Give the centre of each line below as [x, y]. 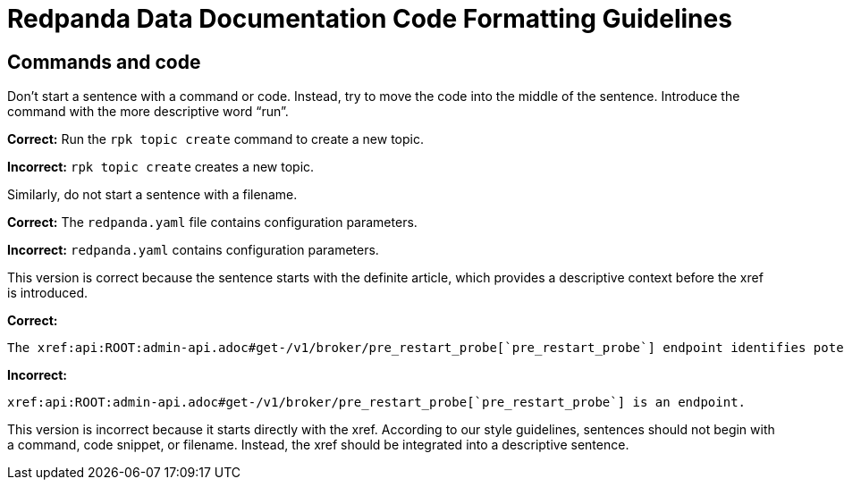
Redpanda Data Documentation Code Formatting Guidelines [370, 19]
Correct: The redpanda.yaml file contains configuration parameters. [212, 223]
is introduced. [48, 293]
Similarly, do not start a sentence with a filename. [152, 195]
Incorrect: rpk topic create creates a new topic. [161, 167]
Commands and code [104, 62]
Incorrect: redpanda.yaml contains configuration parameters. [193, 250]
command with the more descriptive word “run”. [148, 112]
